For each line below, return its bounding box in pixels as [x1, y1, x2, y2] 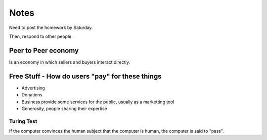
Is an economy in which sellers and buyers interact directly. [9, 59, 131, 65]
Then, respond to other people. [9, 33, 73, 39]
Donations [21, 92, 43, 98]
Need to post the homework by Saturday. [9, 25, 93, 30]
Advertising [21, 85, 45, 91]
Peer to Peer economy [9, 46, 79, 55]
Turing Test [9, 118, 37, 125]
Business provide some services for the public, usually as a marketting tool [21, 99, 175, 105]
